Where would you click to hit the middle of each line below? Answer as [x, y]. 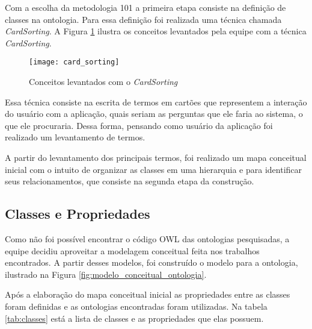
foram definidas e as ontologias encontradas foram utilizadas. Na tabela [136, 306]
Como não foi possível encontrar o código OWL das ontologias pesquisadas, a [147, 238]
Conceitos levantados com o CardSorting [103, 82]
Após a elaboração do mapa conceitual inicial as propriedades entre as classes [148, 294]
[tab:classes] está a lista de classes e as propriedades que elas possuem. [134, 318]
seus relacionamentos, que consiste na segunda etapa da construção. [130, 181]
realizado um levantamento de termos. [75, 137]
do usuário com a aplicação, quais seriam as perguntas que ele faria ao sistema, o [154, 114]
